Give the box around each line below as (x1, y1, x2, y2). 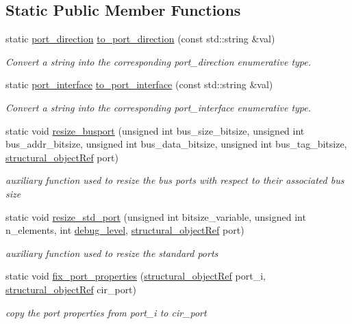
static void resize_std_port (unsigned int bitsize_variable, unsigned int (5, 209, 306, 224)
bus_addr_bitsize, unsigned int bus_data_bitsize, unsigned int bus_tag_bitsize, (5, 137, 347, 151)
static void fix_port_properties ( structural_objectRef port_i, (5, 269, 266, 283)
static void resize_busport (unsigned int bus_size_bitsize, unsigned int (5, 123, 305, 137)
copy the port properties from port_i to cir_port (5, 305, 207, 319)
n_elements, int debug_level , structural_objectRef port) (5, 223, 244, 237)
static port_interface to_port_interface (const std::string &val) (5, 77, 273, 92)
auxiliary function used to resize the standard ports (5, 245, 218, 260)
